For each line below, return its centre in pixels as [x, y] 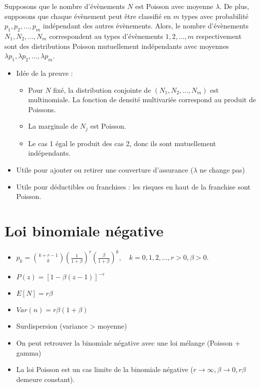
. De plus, [235, 6]
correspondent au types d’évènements [106, 36]
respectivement [219, 36]
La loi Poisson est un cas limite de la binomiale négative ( [105, 369]
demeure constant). [45, 379]
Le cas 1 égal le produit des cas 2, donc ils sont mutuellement [122, 143]
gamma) [29, 352]
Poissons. [42, 109]
